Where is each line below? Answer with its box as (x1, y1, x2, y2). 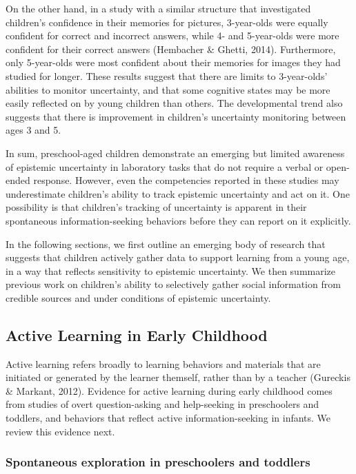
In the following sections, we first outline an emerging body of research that (6, 236, 326, 251)
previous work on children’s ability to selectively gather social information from (6, 277, 341, 291)
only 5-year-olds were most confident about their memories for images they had (6, 55, 341, 70)
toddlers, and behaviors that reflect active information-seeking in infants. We (6, 411, 331, 425)
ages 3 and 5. (6, 123, 61, 137)
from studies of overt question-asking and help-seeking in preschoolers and (6, 397, 319, 411)
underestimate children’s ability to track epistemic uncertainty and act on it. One (6, 186, 350, 200)
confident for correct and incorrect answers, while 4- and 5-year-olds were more (6, 28, 339, 43)
